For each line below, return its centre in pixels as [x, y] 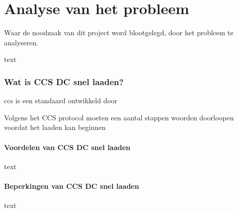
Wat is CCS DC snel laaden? [64, 81]
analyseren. [21, 42]
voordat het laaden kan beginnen [55, 127]
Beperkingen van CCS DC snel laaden [72, 186]
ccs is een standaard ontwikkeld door [61, 100]
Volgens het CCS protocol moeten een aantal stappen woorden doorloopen [119, 117]
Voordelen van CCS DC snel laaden [67, 147]
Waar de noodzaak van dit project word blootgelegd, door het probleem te [119, 32]
